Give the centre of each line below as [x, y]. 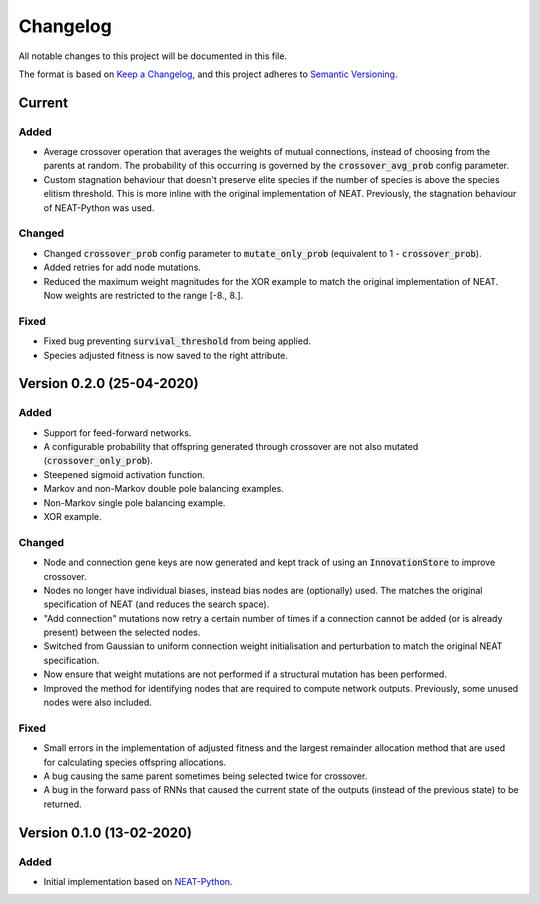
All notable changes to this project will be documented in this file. [153, 56]
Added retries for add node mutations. [122, 267]
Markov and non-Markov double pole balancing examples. [163, 489]
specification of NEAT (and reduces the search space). [156, 604]
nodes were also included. [97, 702]
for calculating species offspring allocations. [135, 762]
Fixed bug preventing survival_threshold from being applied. [177, 341]
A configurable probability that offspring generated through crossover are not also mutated [231, 447]
